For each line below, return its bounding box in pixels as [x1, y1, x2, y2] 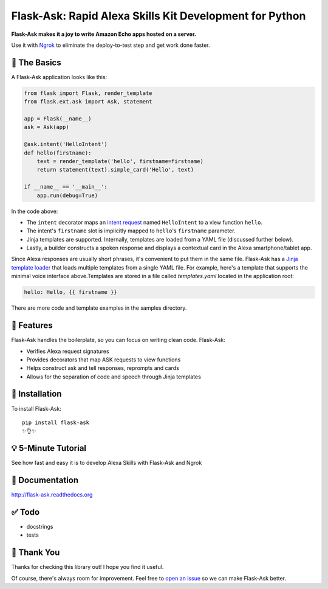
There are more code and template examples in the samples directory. [11, 304, 187, 312]
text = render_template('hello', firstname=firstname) [36, 158, 203, 164]
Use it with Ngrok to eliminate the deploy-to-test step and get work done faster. [11, 41, 210, 49]
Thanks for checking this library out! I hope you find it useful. [11, 563, 164, 571]
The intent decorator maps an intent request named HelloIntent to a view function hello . [26, 218, 262, 226]
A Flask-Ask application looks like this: [11, 73, 108, 80]
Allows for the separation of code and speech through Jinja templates [26, 373, 202, 380]
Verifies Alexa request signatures [26, 347, 109, 355]
